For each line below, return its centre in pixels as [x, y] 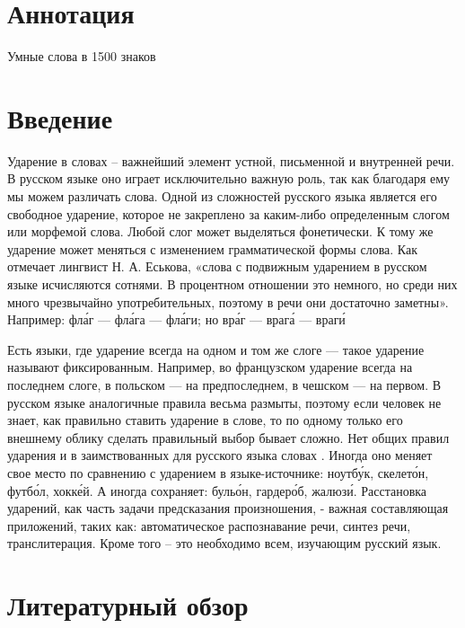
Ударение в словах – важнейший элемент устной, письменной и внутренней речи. [231, 160]
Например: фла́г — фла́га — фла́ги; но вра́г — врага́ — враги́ [176, 319]
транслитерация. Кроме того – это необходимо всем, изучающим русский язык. [224, 543]
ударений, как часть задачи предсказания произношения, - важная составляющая [228, 508]
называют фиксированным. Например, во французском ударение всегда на [210, 367]
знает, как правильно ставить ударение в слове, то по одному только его [205, 420]
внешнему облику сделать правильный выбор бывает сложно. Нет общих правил [228, 437]
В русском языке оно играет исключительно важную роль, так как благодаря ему [229, 178]
